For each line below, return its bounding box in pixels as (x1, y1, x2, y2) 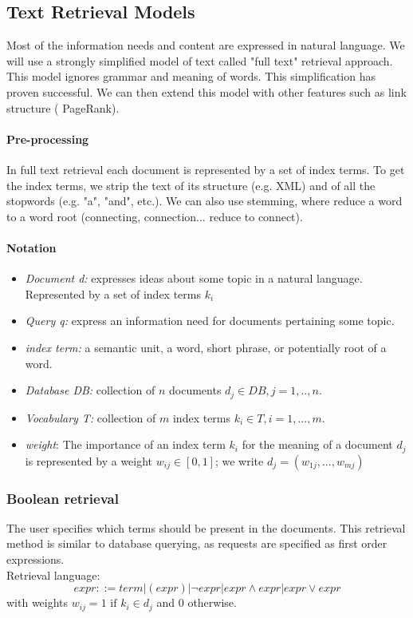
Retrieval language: (6, 566, 100, 583)
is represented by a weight (25, 452, 153, 469)
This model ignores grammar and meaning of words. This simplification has (6, 68, 376, 85)
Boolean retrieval (6, 488, 119, 508)
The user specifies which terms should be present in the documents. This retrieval (6, 519, 406, 536)
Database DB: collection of (25, 382, 155, 398)
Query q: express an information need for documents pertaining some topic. (25, 312, 395, 329)
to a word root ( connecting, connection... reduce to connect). (6, 208, 303, 224)
